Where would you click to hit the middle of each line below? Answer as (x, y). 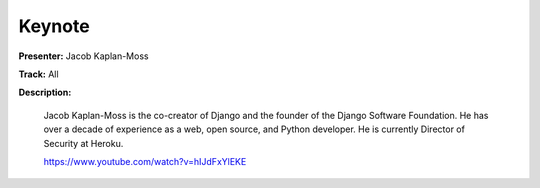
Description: (45, 92)
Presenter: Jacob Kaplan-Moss (83, 56)
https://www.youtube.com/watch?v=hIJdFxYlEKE (145, 161)
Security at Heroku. (83, 143)
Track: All (38, 74)
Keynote (54, 26)
